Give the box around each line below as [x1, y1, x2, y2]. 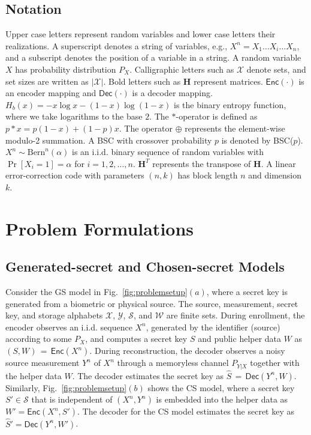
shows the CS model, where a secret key [147, 381, 295, 394]
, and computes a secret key [85, 332, 188, 345]
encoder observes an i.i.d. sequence [5, 320, 132, 333]
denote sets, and [246, 62, 306, 75]
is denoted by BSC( [221, 133, 294, 146]
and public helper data [198, 332, 282, 345]
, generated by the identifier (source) [146, 320, 280, 333]
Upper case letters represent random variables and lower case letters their [5, 28, 276, 40]
